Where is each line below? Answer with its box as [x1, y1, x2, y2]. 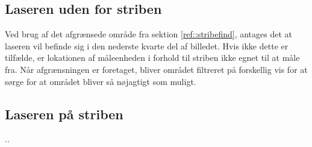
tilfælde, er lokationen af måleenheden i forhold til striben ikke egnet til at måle [5, 51, 300, 64]
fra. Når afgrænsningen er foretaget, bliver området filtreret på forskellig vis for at [5, 63, 308, 75]
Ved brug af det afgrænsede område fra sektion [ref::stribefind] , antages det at [5, 28, 292, 40]
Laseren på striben [5, 104, 123, 123]
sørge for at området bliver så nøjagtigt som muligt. [5, 75, 196, 87]
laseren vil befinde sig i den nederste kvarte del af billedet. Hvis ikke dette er [5, 39, 289, 52]
